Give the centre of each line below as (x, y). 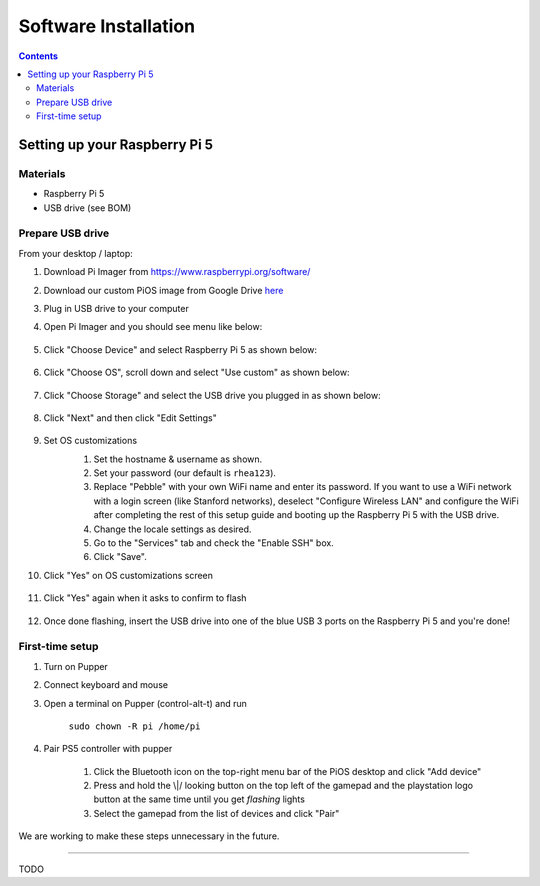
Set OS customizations (90, 441)
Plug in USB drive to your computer (116, 308)
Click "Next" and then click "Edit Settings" (130, 417)
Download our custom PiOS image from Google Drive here (163, 290)
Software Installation (106, 26)
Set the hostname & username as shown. (178, 459)
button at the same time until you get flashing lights (199, 799)
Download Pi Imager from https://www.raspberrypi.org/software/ (177, 272)
